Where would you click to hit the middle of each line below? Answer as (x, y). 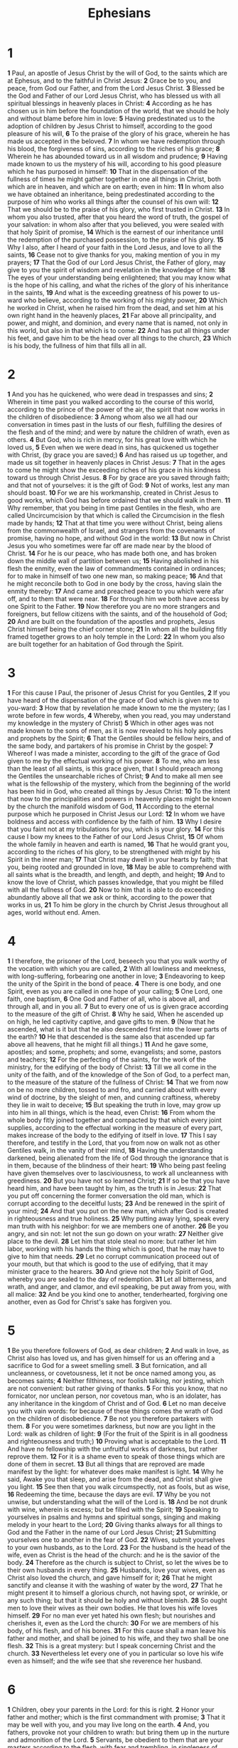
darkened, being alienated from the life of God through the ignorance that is (118, 1158)
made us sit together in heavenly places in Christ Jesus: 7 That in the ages (117, 462)
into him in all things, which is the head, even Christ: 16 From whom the (111, 1112)
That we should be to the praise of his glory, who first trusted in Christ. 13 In (119, 209)
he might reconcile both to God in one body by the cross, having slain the (115, 583)
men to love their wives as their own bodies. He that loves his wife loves (113, 1608)
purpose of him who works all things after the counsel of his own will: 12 (113, 202)
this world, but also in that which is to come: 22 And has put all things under (118, 330)
